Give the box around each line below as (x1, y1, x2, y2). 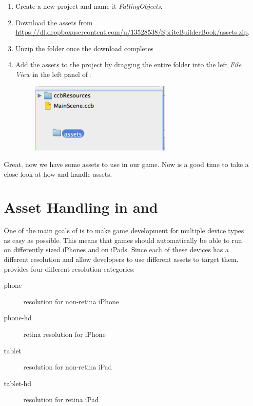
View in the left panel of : (15, 69, 92, 79)
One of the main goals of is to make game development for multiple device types (4, 225, 244, 236)
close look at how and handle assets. (4, 168, 112, 179)
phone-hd (4, 313, 32, 323)
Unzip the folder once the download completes (15, 43, 154, 53)
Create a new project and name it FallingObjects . (15, 1, 163, 11)
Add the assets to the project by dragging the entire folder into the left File (15, 59, 242, 70)
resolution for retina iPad (23, 394, 99, 405)
